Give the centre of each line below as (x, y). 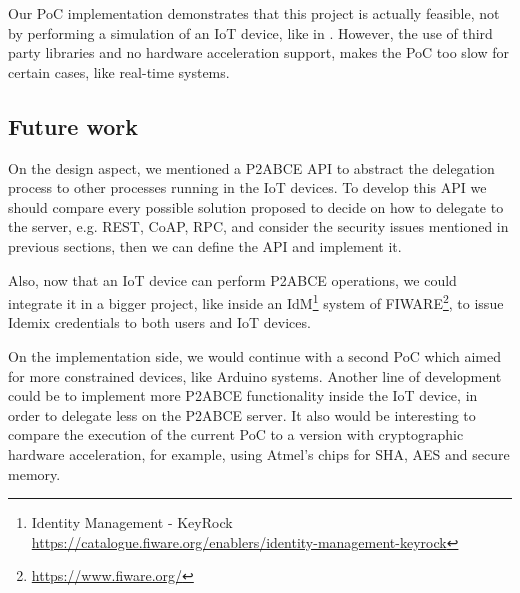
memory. (34, 473)
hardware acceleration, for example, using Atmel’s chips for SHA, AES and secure (259, 453)
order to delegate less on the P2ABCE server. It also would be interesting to (242, 414)
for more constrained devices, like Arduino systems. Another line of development (255, 375)
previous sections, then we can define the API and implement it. (205, 245)
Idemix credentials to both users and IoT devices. (159, 322)
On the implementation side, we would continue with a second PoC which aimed (255, 355)
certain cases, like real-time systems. (119, 71)
